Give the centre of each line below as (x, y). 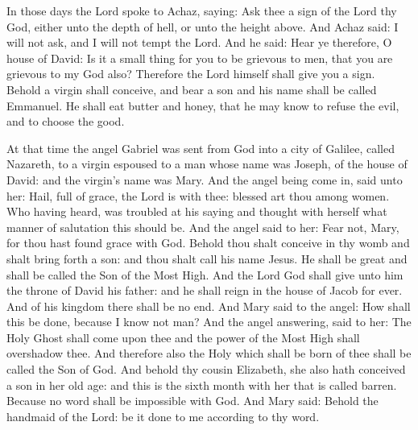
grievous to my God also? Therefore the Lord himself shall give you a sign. (191, 74)
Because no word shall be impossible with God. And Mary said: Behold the (192, 401)
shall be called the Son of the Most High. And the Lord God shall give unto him (205, 274)
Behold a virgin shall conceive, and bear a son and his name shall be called (192, 89)
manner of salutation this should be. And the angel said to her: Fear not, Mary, (203, 227)
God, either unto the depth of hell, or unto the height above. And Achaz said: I (203, 26)
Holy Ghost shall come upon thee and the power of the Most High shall (183, 337)
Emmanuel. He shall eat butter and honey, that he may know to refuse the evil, (203, 105)
